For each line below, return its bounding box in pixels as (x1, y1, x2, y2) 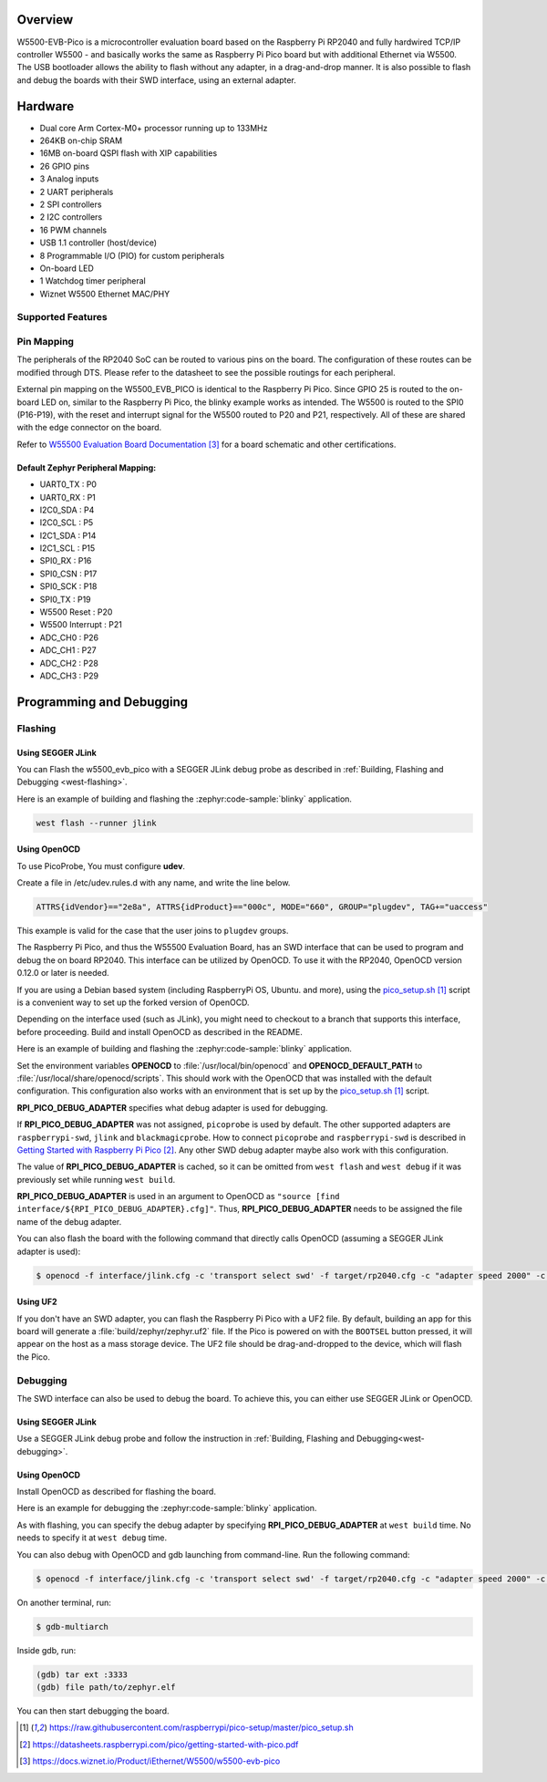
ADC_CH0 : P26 (39, 632, 99, 643)
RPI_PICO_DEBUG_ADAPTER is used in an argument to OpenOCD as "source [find (16, 1191, 341, 1202)
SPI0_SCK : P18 (39, 581, 98, 592)
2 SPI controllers (39, 199, 102, 210)
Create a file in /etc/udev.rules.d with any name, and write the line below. (16, 877, 291, 888)
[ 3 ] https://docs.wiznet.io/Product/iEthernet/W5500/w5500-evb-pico (19, 1756, 281, 1766)
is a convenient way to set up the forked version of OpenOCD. (16, 997, 250, 1008)
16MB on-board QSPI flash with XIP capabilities (39, 148, 218, 159)
